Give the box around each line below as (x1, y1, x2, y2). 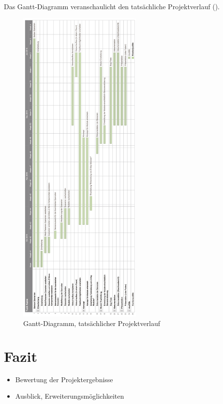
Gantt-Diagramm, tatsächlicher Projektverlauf (23, 318, 161, 328)
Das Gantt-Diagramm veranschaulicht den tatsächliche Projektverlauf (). (4, 1, 220, 11)
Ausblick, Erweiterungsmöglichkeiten (15, 390, 124, 401)
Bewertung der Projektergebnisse (15, 374, 113, 385)
